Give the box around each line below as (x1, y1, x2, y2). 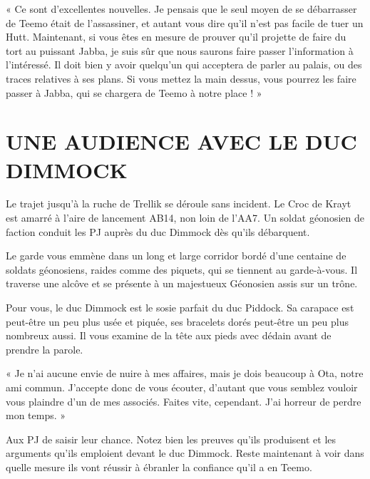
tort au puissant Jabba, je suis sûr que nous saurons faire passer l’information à (6, 43, 354, 58)
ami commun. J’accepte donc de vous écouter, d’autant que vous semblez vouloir (6, 380, 358, 394)
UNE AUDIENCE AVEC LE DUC (6, 127, 357, 156)
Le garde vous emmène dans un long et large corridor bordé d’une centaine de (6, 248, 346, 263)
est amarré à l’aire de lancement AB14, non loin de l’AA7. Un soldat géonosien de (6, 210, 364, 225)
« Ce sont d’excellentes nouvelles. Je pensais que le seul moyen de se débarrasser (6, 1, 357, 16)
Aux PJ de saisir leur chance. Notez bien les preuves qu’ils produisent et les (6, 431, 336, 446)
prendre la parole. (6, 341, 83, 356)
